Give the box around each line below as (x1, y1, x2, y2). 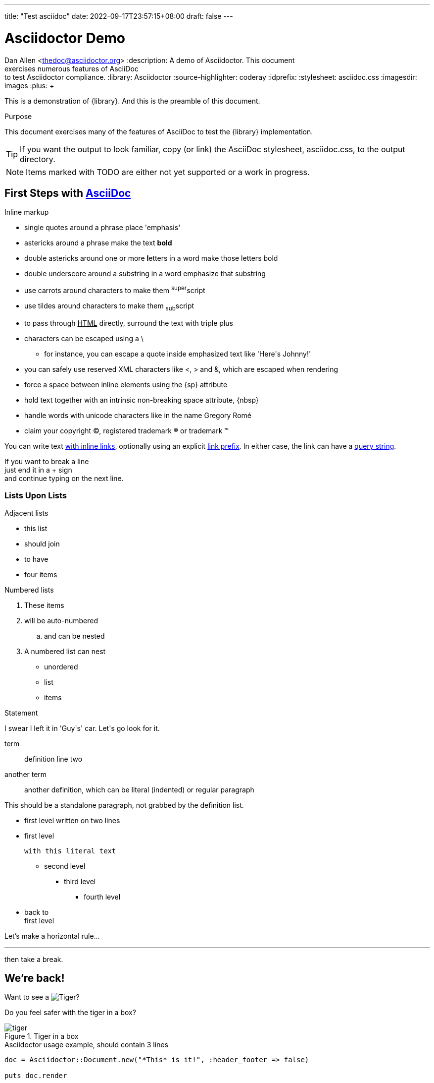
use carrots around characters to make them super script (24, 285, 205, 295)
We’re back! (4, 971, 65, 984)
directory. (20, 154, 55, 164)
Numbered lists (4, 585, 54, 594)
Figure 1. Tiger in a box (4, 1032, 79, 1041)
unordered (44, 662, 78, 671)
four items (24, 570, 57, 579)
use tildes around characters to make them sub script (24, 301, 194, 312)
